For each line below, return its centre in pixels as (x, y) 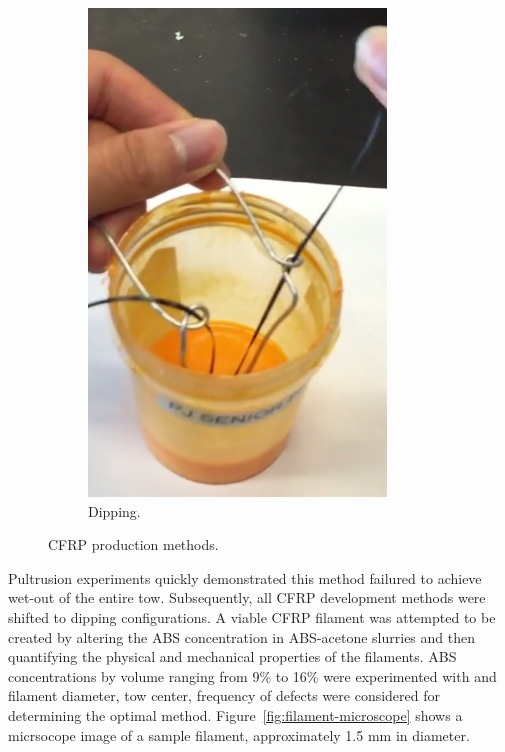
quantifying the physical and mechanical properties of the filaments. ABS (232, 656)
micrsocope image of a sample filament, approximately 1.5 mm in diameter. (239, 734)
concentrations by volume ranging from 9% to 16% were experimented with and (252, 675)
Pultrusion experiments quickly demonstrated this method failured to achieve (245, 577)
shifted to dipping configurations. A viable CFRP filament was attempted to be (252, 616)
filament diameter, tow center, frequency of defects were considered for (224, 695)
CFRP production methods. (133, 544)
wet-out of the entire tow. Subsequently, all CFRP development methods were (247, 597)
